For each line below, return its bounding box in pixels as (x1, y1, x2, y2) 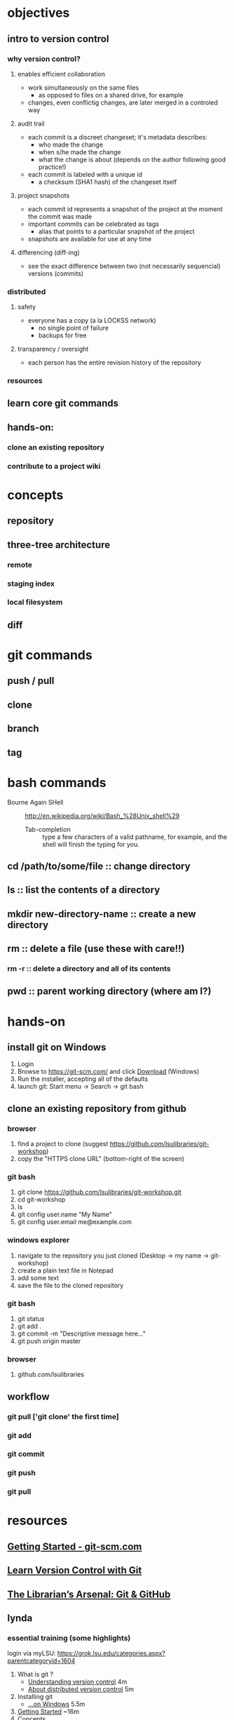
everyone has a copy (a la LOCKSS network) (27, 316, 156, 325)
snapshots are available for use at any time (27, 234, 152, 243)
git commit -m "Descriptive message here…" (17, 1329, 146, 1338)
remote (7, 560, 33, 570)
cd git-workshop (17, 1195, 66, 1204)
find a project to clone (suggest (17, 1140, 109, 1148)
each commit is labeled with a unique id (27, 170, 142, 178)
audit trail (17, 119, 45, 128)
